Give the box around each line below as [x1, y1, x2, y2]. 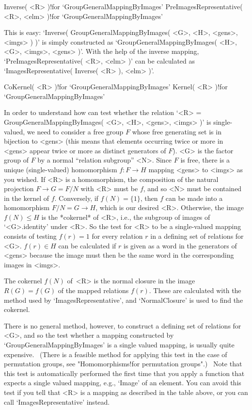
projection [4, 183, 34, 194]
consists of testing [4, 231, 57, 241]
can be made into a [165, 193, 223, 203]
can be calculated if [58, 240, 116, 250]
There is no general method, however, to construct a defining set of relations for [4, 320, 241, 330]
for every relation [92, 231, 143, 241]
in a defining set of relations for [150, 231, 244, 241]
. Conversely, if [54, 193, 98, 203]
